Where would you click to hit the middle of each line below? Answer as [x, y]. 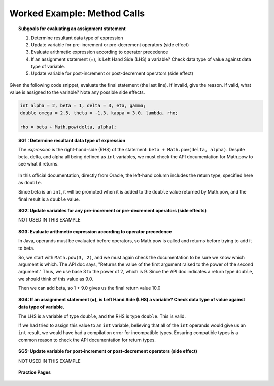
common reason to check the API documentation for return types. [87, 340]
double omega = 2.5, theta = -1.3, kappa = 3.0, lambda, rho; [99, 113]
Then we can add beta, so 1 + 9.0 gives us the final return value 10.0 [90, 288]
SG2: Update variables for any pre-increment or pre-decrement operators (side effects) [112, 210]
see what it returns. [39, 163]
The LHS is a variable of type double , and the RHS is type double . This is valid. [102, 316]
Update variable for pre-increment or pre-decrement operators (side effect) [110, 45]
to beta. [27, 248]
